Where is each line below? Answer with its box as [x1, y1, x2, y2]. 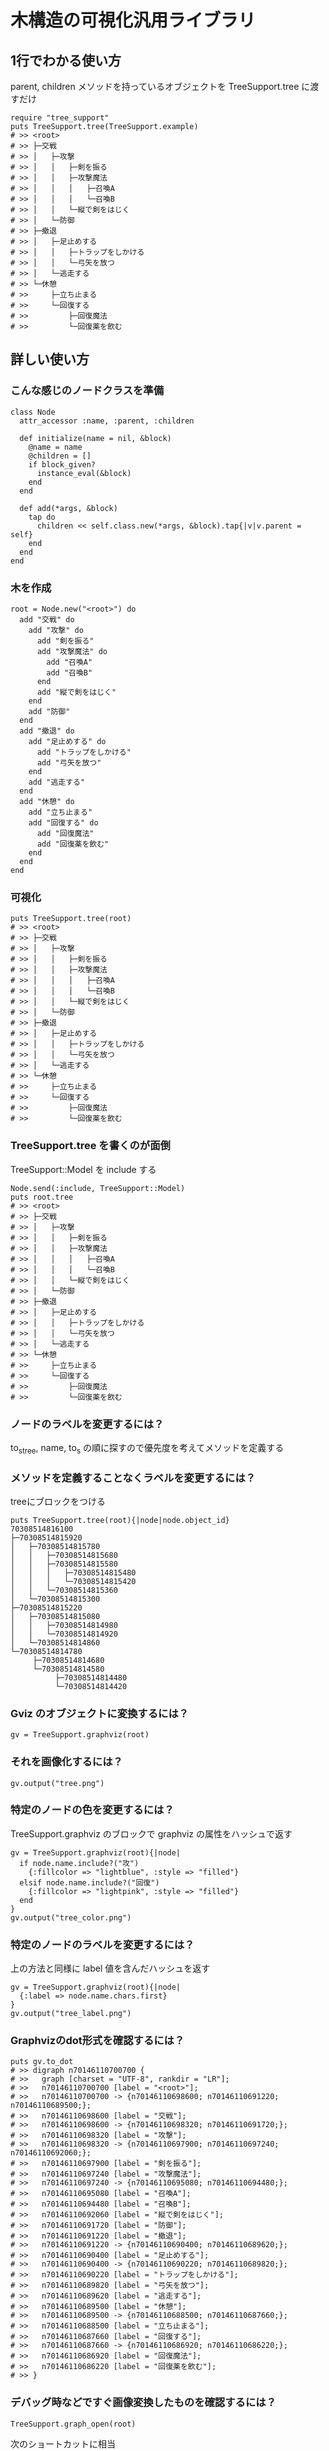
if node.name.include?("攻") [19, 1858, 140, 1868]
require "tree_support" [10, 113, 110, 123]
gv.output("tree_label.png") [10, 2009, 132, 2019]
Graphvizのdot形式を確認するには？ [10, 2034, 185, 2048]
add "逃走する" [28, 777, 86, 787]
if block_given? [28, 459, 97, 470]
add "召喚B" [46, 667, 93, 678]
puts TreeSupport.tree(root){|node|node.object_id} [10, 1515, 230, 1525]
